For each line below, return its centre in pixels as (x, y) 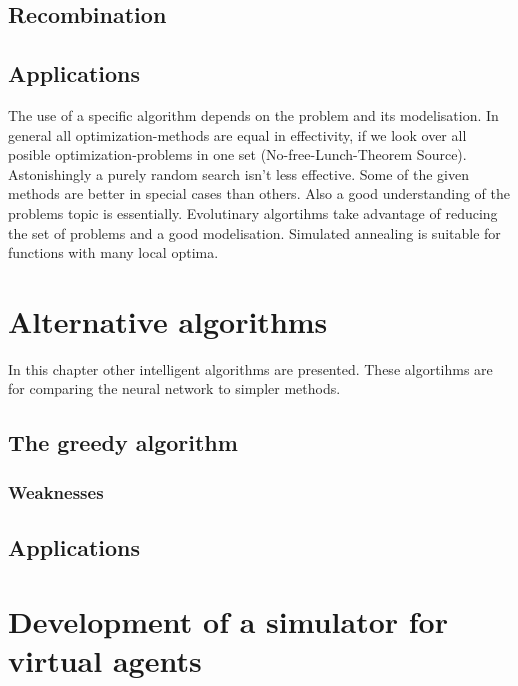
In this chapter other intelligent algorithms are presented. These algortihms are (250, 368)
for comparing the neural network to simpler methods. (174, 388)
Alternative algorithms (168, 320)
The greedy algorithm (123, 442)
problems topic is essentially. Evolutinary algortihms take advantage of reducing (253, 212)
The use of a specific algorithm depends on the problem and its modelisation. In (253, 114)
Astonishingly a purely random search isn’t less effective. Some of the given (238, 173)
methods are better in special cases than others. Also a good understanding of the (259, 193)
